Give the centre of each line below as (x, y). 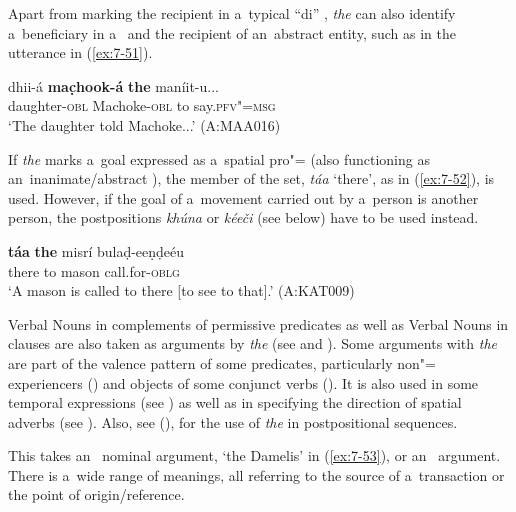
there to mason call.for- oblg (94, 270)
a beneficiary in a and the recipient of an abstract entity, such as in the (232, 32)
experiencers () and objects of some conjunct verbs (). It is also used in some (243, 382)
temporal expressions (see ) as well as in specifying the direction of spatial (235, 402)
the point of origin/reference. (96, 494)
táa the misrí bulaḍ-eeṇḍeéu (96, 250)
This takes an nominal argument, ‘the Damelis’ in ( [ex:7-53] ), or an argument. (254, 455)
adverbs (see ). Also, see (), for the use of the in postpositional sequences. (233, 421)
